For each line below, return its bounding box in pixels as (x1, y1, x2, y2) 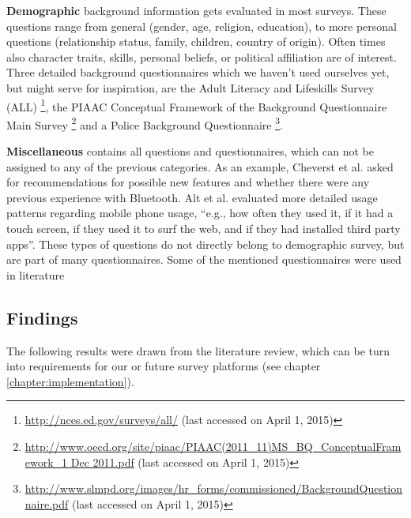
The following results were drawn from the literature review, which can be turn (6, 342, 390, 358)
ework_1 (25, 453, 68, 470)
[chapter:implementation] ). (6, 373, 134, 389)
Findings (6, 305, 78, 329)
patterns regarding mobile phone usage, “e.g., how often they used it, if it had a (6, 205, 394, 221)
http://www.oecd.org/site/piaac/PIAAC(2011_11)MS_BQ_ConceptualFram (25, 437, 402, 454)
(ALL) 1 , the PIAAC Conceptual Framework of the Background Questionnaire (6, 96, 387, 114)
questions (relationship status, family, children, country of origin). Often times (6, 33, 386, 50)
